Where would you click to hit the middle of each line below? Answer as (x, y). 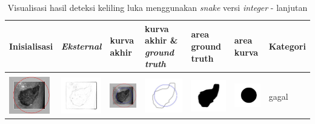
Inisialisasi (31, 46)
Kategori (287, 46)
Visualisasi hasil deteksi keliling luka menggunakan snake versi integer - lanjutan (157, 7)
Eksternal (81, 46)
